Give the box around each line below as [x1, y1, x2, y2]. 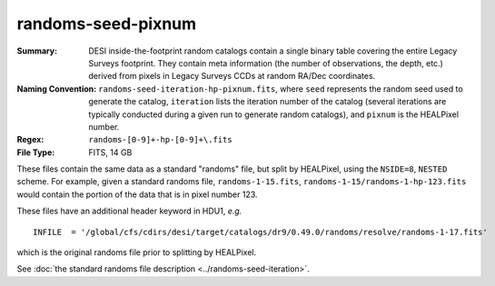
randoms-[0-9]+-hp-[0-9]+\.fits [88, 134, 233, 145]
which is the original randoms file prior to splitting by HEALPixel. [16, 247, 257, 258]
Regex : [16, 134, 45, 145]
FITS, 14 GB [88, 146, 133, 158]
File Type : [16, 146, 55, 158]
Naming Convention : [16, 83, 97, 94]
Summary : [16, 45, 58, 56]
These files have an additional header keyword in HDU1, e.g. [16, 205, 243, 217]
